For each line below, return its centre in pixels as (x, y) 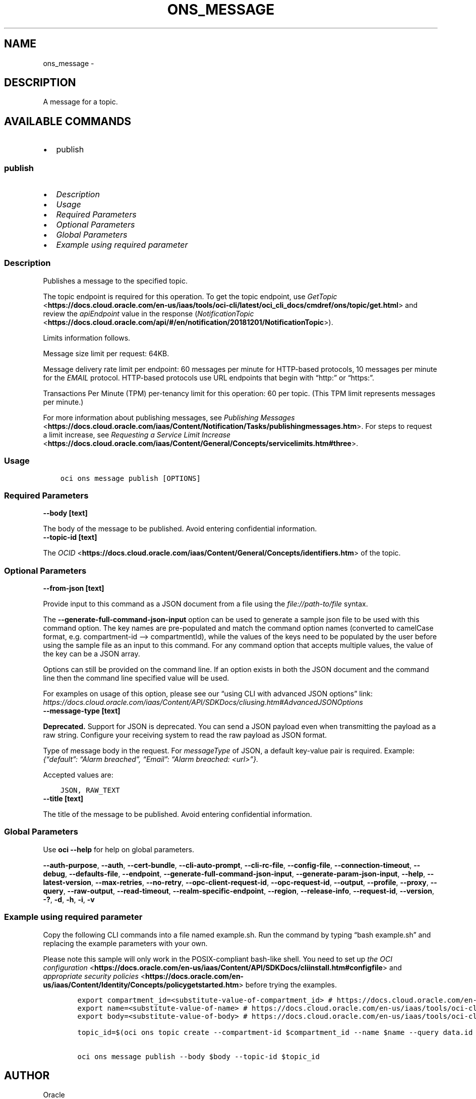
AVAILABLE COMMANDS (68, 121)
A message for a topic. (80, 102)
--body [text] (65, 513)
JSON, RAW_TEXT (90, 790)
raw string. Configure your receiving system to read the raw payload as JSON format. (185, 735)
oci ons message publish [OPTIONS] (130, 478)
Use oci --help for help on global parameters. (118, 849)
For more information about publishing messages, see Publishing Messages (169, 417)
